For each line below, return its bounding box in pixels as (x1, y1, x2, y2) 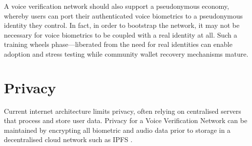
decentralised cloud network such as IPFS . (4, 134, 133, 145)
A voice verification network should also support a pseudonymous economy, (4, 1, 229, 11)
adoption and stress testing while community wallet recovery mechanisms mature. (4, 48, 249, 59)
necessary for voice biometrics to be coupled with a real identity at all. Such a (4, 29, 237, 40)
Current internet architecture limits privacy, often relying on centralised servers (4, 105, 241, 116)
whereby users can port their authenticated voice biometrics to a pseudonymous (4, 10, 243, 21)
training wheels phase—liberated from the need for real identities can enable (4, 39, 232, 49)
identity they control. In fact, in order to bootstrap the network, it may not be (4, 20, 240, 30)
